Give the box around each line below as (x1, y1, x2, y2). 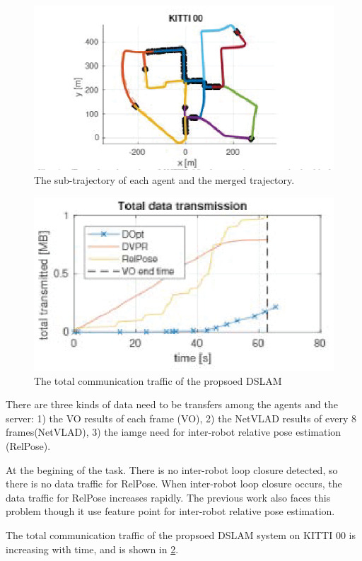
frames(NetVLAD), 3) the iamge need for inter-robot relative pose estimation (6, 424, 341, 439)
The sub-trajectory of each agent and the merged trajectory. (34, 172, 295, 187)
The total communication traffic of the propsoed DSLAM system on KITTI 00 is (6, 528, 356, 543)
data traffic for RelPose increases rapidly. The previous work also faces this (6, 490, 331, 504)
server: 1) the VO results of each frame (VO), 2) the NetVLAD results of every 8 (6, 410, 356, 425)
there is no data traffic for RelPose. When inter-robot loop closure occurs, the (6, 476, 342, 491)
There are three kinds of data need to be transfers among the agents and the (6, 397, 338, 412)
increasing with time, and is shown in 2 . (6, 541, 179, 556)
